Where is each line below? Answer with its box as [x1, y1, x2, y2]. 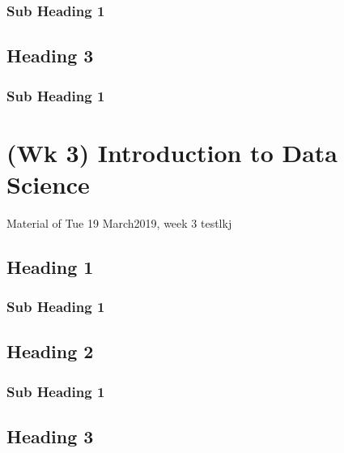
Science [6, 167, 90, 200]
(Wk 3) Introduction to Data [6, 135, 338, 169]
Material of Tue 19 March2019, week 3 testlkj [6, 214, 232, 231]
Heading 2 [6, 339, 94, 364]
